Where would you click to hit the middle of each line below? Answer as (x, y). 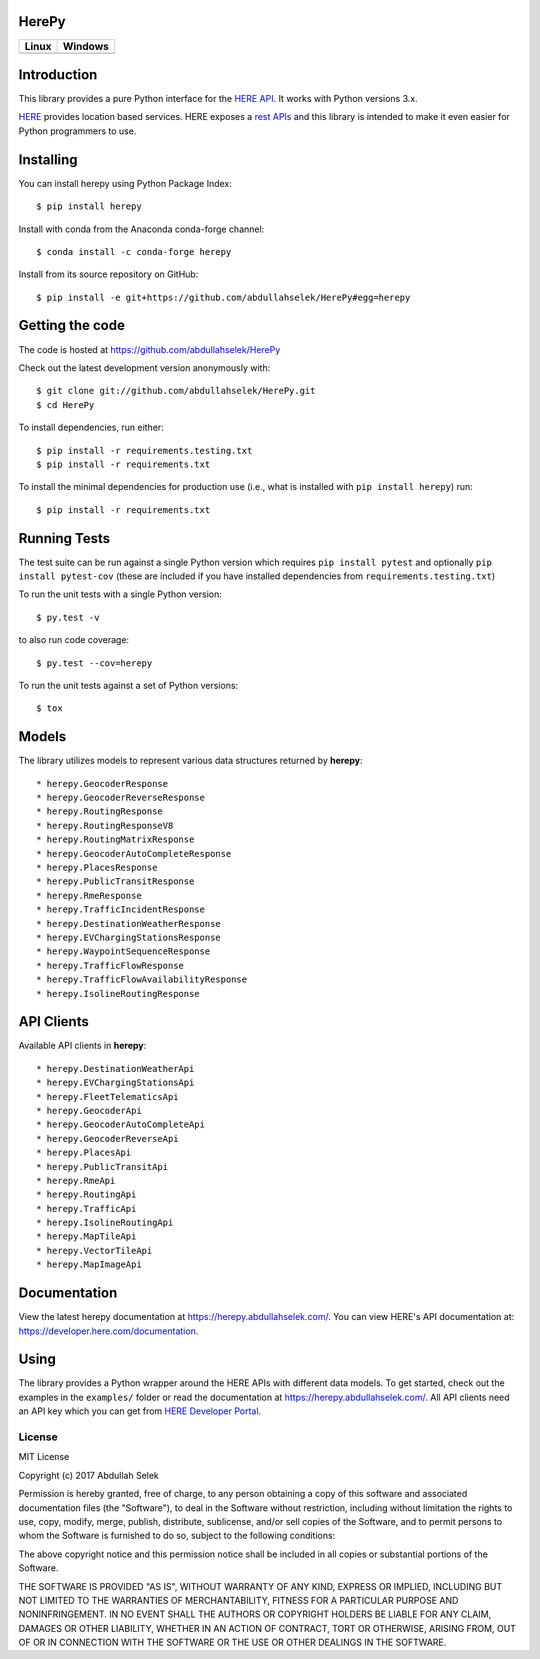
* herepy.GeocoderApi (89, 1110)
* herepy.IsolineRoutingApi (105, 1223)
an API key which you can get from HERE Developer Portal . (140, 1411)
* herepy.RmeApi (76, 1180)
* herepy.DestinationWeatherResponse (129, 923)
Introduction (58, 74)
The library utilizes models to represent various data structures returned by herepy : (191, 761)
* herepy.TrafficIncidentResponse (120, 909)
